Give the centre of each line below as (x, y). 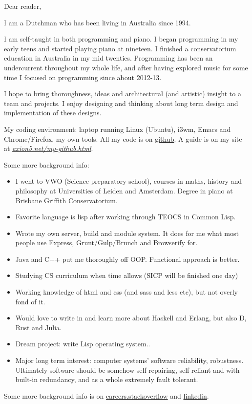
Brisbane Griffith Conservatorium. (66, 200)
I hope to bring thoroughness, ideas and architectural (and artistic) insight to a (123, 94)
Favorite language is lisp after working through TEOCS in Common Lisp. (126, 217)
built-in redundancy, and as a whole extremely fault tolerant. (107, 379)
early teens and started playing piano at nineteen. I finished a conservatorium (120, 48)
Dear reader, (23, 6)
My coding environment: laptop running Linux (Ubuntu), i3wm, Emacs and (117, 129)
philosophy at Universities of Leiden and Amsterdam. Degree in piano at (124, 190)
